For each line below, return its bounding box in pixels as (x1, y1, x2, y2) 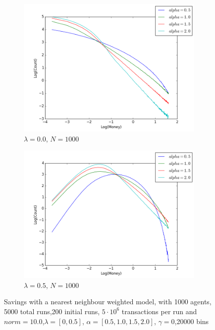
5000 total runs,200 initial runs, (4, 306, 100, 316)
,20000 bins (174, 316, 209, 326)
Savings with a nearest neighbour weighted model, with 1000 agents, (4, 296, 212, 307)
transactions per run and (121, 306, 197, 316)
